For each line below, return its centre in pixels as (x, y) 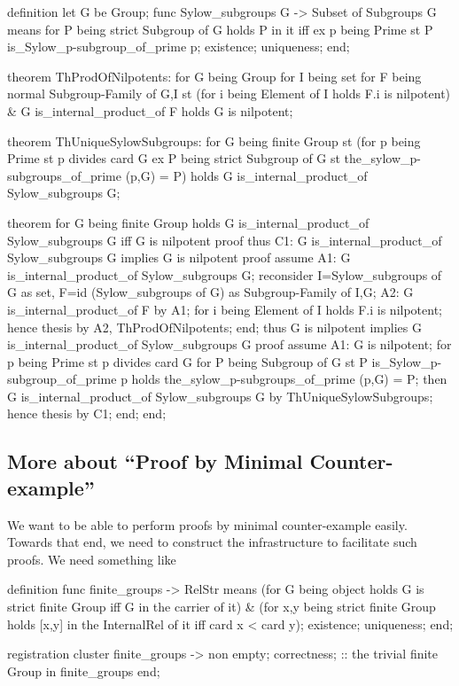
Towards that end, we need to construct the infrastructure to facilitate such (212, 542)
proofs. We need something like (92, 559)
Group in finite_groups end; (84, 670)
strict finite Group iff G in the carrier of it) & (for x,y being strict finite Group (222, 607)
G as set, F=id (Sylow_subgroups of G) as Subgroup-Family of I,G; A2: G (210, 292)
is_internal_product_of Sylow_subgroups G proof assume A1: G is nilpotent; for (229, 344)
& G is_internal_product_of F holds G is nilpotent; (150, 110)
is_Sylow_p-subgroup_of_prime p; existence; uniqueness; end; (179, 47)
